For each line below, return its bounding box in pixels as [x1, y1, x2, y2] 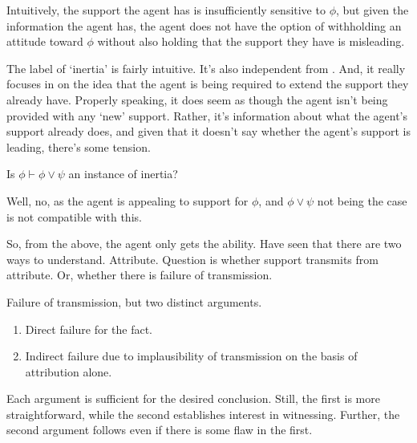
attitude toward [6, 33, 83, 50]
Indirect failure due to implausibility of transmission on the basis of [25, 347, 358, 364]
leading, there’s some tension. [6, 138, 151, 155]
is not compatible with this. [6, 208, 142, 225]
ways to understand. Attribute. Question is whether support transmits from [6, 250, 379, 267]
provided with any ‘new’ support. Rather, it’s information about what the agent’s [6, 107, 407, 124]
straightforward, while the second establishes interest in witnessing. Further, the [6, 405, 400, 422]
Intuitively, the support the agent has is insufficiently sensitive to [6, 2, 326, 18]
